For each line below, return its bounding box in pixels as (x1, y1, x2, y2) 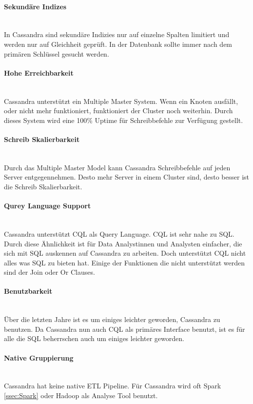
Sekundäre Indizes (4, 1, 67, 11)
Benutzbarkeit (4, 286, 53, 296)
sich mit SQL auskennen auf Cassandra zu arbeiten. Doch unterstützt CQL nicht (4, 248, 246, 258)
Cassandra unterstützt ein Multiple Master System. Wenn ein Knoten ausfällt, (4, 96, 238, 106)
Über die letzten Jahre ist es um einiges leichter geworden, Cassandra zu (4, 314, 220, 324)
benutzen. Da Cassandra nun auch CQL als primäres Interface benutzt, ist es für (4, 323, 245, 334)
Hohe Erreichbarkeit (4, 67, 74, 78)
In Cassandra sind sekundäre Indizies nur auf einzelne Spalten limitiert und (4, 29, 230, 40)
